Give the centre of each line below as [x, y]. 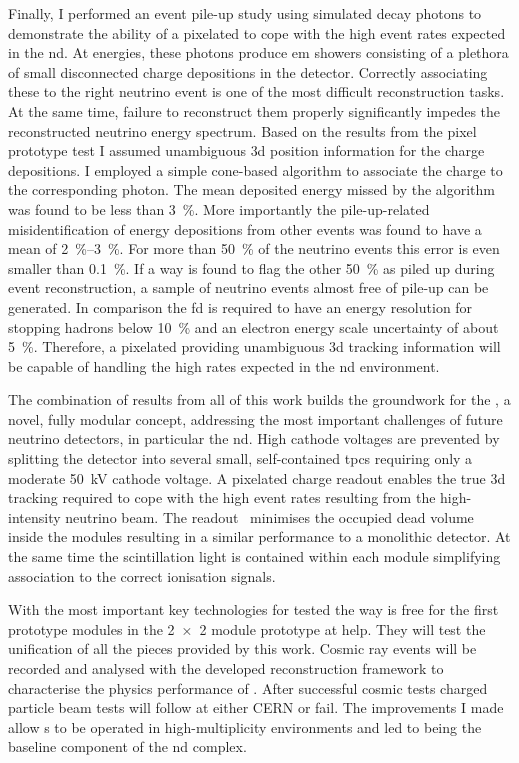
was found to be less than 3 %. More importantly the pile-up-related [219, 208]
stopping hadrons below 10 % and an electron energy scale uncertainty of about [253, 326]
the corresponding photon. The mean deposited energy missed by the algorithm [251, 189]
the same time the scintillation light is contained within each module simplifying [254, 556]
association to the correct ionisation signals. [142, 575]
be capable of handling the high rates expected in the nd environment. [224, 365]
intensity [34, 516]
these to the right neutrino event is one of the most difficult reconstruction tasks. [256, 91]
